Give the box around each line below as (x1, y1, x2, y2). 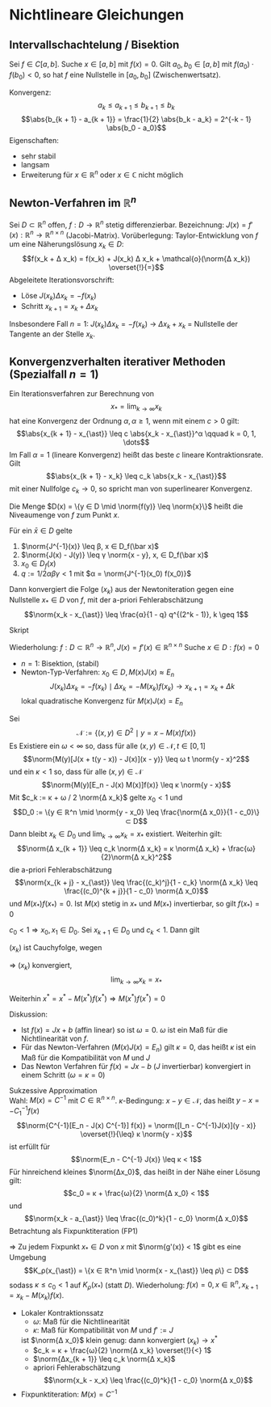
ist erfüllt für (9, 1142, 51, 1151)
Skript (9, 625, 29, 635)
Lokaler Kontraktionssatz (20, 1308, 104, 1317)
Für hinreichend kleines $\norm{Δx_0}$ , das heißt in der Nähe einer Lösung (9, 1167, 261, 1177)
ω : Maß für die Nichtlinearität (32, 1316, 130, 1326)
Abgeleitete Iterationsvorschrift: (9, 275, 115, 285)
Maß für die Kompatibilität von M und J (20, 1053, 151, 1063)
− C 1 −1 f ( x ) (9, 1105, 40, 1118)
